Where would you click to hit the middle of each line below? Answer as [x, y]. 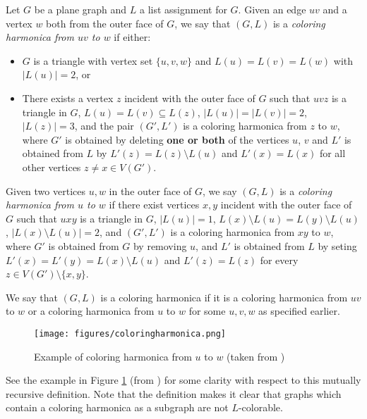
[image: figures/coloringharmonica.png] [130, 333]
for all [332, 153]
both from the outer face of [105, 23]
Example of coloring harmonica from [113, 356]
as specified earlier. [299, 311]
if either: [132, 37]
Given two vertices [46, 190]
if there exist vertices [154, 205]
